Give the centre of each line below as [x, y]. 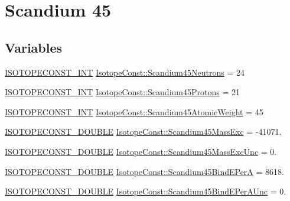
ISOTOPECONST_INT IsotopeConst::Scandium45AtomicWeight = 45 [134, 111]
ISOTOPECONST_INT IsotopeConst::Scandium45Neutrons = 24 [125, 72]
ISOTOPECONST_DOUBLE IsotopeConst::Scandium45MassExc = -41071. [143, 132]
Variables [34, 47]
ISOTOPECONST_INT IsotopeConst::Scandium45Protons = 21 [122, 92]
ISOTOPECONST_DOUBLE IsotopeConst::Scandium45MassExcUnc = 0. [141, 151]
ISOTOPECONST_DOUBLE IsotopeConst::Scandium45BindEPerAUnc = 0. [146, 191]
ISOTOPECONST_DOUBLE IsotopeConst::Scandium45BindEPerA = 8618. [144, 171]
